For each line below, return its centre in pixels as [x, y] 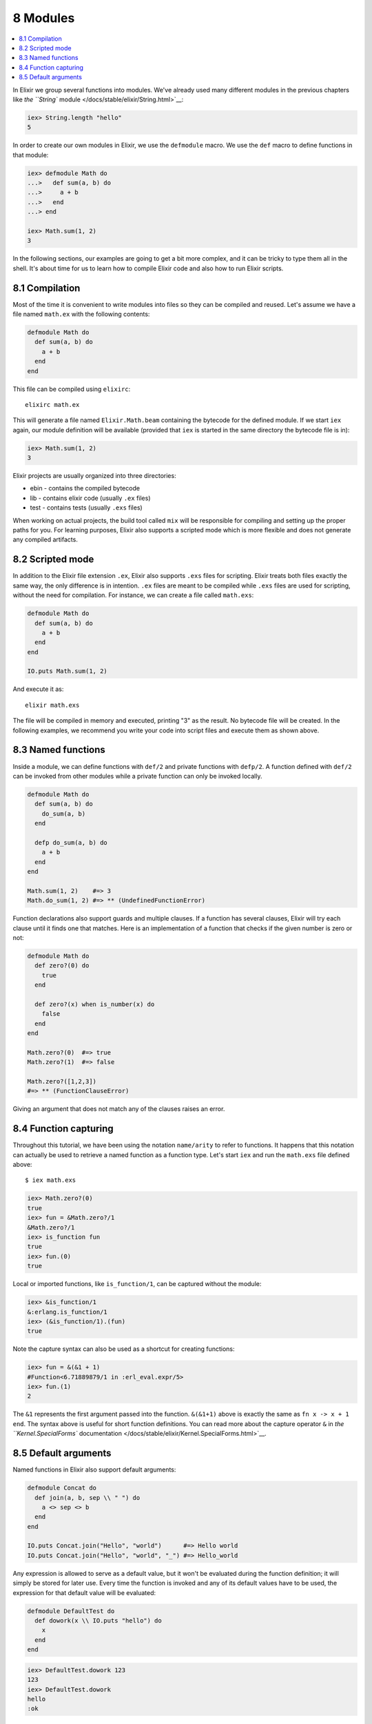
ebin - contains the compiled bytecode [85, 488]
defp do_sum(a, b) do [71, 842]
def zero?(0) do [62, 966]
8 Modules [44, 18]
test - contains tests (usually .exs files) [86, 508]
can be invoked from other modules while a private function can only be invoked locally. [137, 776]
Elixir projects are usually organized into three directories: [94, 476]
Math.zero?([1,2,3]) [62, 1082]
